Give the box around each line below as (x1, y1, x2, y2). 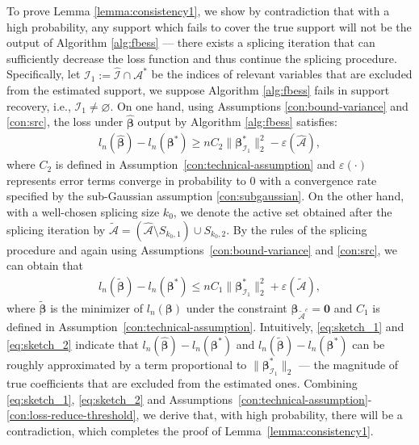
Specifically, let (6, 65, 81, 82)
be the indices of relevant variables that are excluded (151, 65, 413, 82)
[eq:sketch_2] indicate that (6, 335, 139, 352)
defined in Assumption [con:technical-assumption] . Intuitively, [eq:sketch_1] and (6, 318, 404, 335)
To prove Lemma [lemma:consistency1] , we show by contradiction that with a (6, 2, 390, 19)
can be (352, 335, 385, 352)
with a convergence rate (259, 171, 377, 188)
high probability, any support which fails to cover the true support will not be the (6, 18, 412, 35)
